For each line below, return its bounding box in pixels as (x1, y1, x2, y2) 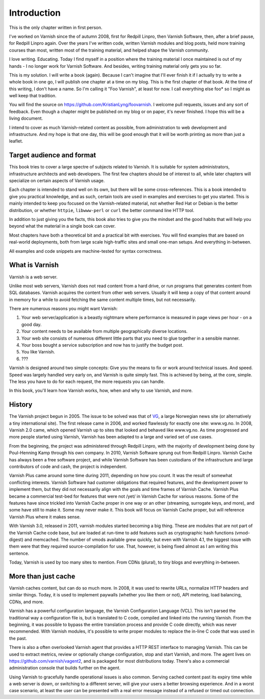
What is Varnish (9, 261, 59, 269)
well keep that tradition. (9, 93, 56, 99)
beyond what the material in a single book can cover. (9, 223, 116, 229)
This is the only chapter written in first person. (9, 25, 103, 30)
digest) (9, 537, 24, 542)
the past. (9, 635, 27, 641)
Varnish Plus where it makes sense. (9, 513, 81, 520)
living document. (9, 115, 43, 121)
